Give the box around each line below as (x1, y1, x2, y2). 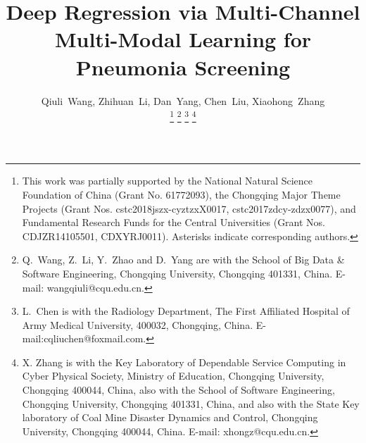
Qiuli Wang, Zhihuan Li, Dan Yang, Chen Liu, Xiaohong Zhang (41, 93, 325, 108)
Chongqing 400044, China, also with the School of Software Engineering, (22, 382, 335, 397)
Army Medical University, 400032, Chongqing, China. (22, 317, 253, 332)
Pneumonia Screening (75, 52, 291, 81)
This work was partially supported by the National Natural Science (22, 173, 313, 188)
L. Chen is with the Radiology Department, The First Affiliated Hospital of (22, 304, 350, 318)
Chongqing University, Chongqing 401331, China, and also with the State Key (22, 396, 360, 411)
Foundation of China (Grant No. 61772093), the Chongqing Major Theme (22, 187, 341, 201)
